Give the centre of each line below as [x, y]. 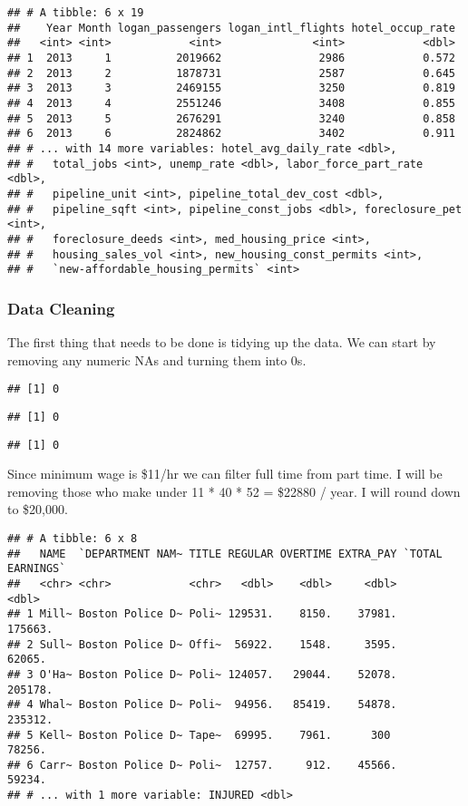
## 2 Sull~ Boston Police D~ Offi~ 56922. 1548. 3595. [202, 644]
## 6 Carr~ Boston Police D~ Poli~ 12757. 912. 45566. [202, 765]
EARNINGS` [37, 569]
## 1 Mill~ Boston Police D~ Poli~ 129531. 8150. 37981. [202, 614]
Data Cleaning [61, 308]
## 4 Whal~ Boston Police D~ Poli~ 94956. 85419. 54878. [202, 705]
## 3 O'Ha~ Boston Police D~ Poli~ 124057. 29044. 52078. [202, 674]
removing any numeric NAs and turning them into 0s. [157, 359]
